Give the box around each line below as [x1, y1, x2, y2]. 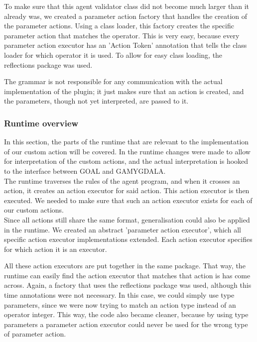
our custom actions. [4, 205, 64, 215]
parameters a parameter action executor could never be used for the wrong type [4, 319, 248, 329]
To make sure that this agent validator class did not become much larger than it [4, 1, 249, 11]
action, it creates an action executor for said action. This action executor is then [4, 185, 250, 196]
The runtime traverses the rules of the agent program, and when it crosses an [4, 175, 240, 186]
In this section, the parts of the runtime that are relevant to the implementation [4, 136, 249, 147]
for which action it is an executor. [4, 243, 107, 254]
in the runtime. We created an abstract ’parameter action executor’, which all [4, 224, 241, 234]
